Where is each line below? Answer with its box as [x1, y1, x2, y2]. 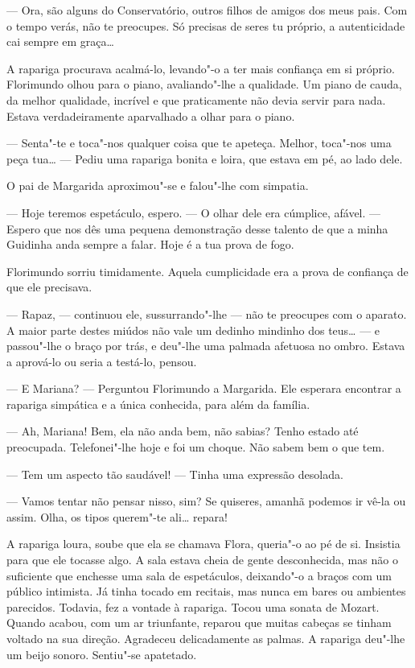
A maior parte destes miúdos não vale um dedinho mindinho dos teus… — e [6, 321, 380, 338]
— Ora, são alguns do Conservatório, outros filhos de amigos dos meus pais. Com [6, 2, 408, 18]
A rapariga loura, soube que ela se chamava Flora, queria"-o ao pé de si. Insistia [6, 535, 401, 552]
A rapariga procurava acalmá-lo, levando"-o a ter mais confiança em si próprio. [6, 60, 395, 76]
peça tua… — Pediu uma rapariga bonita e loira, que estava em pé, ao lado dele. [6, 150, 403, 167]
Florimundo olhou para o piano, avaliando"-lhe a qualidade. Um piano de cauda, [6, 76, 402, 93]
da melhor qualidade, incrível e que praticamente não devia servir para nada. [6, 91, 386, 108]
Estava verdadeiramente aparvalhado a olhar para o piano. [6, 107, 295, 124]
